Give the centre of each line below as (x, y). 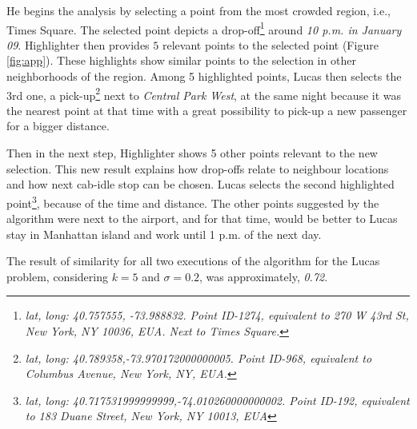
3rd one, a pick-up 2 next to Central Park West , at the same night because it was (204, 93)
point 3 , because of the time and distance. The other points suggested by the (193, 201)
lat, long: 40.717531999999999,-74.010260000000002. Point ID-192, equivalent (217, 400)
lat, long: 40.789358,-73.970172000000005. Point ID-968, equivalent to (198, 357)
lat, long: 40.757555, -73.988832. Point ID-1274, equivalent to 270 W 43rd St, (217, 315)
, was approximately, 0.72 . (264, 276)
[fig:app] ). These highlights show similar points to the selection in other (181, 60)
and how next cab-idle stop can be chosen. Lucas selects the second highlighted (200, 184)
